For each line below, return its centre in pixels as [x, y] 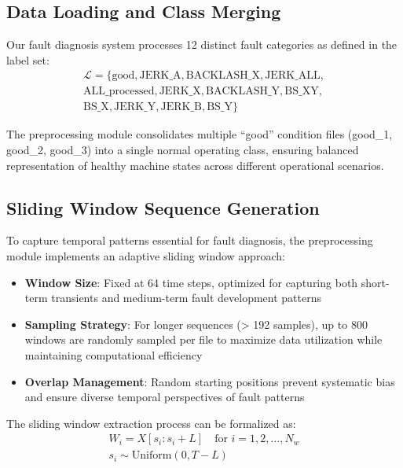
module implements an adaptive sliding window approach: [146, 256]
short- [375, 282]
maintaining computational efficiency [114, 355]
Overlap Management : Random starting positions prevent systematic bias [210, 381]
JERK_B [181, 107]
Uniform [152, 456]
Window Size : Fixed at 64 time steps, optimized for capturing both [191, 282]
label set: [28, 59]
